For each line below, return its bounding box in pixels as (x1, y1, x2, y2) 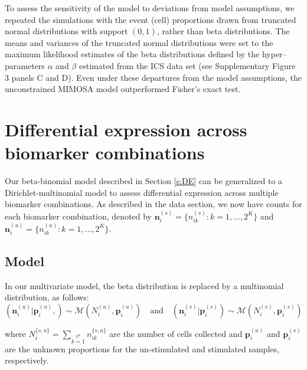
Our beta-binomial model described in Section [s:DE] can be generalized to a (5, 175, 283, 187)
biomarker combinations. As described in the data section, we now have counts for (5, 198, 302, 210)
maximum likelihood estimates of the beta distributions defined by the (5, 48, 260, 60)
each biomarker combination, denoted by (5, 209, 152, 222)
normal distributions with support (5, 25, 128, 37)
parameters (5, 59, 45, 71)
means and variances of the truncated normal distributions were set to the (5, 36, 273, 48)
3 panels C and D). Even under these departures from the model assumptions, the (5, 71, 302, 83)
